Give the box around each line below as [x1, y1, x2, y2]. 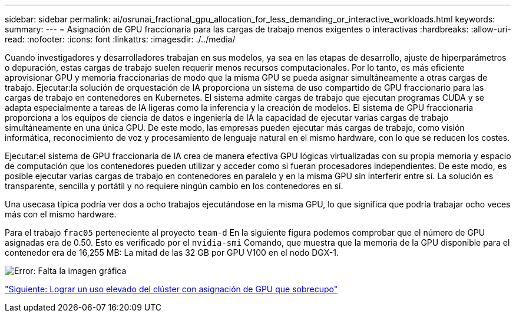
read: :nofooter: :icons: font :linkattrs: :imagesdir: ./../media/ [5, 34, 236, 44]
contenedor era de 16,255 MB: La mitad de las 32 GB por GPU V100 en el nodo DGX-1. [5, 247, 339, 257]
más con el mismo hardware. [5, 209, 117, 219]
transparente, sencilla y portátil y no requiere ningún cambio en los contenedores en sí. [5, 181, 343, 191]
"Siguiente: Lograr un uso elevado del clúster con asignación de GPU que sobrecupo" [5, 284, 338, 294]
